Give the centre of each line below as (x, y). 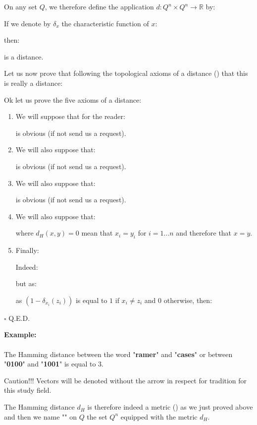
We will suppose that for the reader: (70, 116)
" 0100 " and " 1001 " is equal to (50, 364)
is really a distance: (33, 83)
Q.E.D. (19, 318)
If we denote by (27, 23)
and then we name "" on (40, 416)
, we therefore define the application (99, 6)
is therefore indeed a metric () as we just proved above (170, 407)
